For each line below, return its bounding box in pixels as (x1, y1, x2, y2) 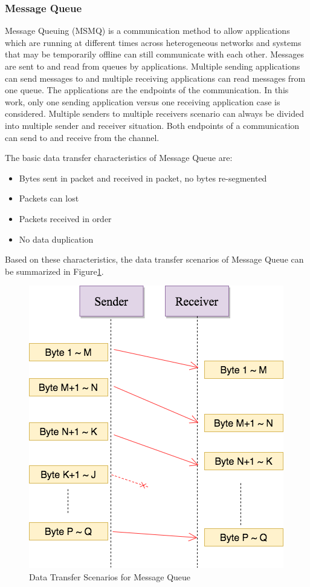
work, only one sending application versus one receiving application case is (5, 95, 280, 108)
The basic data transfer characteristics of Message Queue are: (5, 151, 233, 164)
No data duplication (19, 232, 94, 245)
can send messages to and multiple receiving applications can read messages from (5, 71, 306, 84)
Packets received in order (19, 212, 112, 225)
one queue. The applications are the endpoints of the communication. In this (5, 84, 289, 96)
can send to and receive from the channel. (5, 131, 160, 143)
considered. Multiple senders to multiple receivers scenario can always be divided (5, 107, 304, 120)
